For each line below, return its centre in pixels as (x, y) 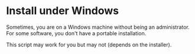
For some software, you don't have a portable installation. (76, 33)
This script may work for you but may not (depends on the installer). (89, 45)
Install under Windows (63, 11)
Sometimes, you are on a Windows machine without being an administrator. (98, 27)
